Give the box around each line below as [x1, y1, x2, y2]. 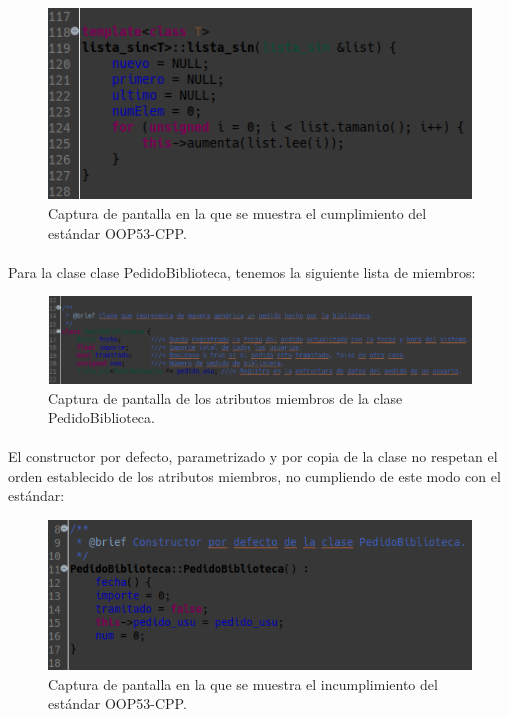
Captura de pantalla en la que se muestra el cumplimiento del [48, 202, 427, 223]
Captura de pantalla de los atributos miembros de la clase [48, 387, 403, 408]
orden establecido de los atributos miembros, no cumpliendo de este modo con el [8, 465, 501, 486]
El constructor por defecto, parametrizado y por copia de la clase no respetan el [8, 446, 498, 467]
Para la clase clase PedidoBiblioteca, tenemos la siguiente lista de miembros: [8, 261, 476, 282]
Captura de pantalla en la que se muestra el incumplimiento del [48, 673, 438, 694]
